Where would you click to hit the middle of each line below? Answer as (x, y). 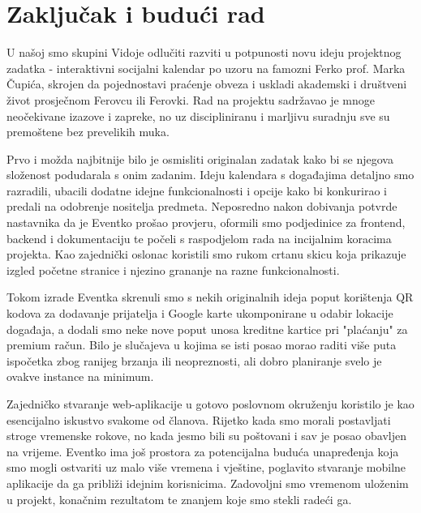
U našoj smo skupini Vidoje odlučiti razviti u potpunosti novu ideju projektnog (204, 52)
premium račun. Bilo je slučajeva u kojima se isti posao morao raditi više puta (202, 345)
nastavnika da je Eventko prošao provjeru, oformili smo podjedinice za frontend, (206, 222)
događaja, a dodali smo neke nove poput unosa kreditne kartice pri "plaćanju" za (207, 329)
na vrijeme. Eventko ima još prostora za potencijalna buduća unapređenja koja (203, 451)
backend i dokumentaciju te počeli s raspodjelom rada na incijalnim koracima (199, 238)
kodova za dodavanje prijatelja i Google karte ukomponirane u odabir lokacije (200, 313)
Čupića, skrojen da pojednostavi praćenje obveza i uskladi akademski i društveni (207, 84)
